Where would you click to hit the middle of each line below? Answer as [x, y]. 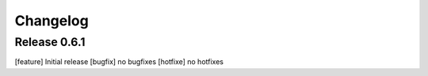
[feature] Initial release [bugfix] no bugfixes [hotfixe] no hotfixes [119, 62]
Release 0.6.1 [50, 42]
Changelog [52, 21]
